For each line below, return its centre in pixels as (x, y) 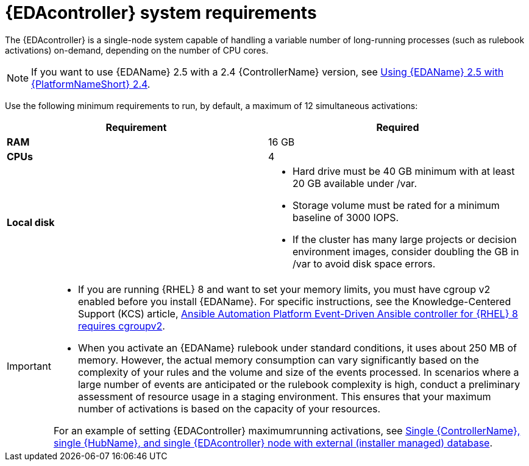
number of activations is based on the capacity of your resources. (229, 408)
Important (29, 366)
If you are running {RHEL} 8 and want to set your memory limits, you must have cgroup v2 (284, 289)
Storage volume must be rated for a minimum (396, 205)
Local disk (31, 222)
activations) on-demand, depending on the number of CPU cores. (137, 50)
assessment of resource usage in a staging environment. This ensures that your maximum (284, 396)
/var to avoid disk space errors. (364, 263)
